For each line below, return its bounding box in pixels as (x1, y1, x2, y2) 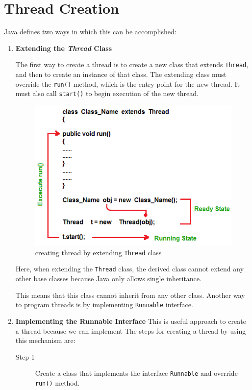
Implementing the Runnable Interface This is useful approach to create (15, 316, 246, 326)
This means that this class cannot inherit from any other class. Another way (15, 290, 245, 300)
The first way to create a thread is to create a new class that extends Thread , (15, 59, 249, 70)
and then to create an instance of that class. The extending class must (15, 69, 227, 79)
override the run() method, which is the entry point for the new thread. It (15, 78, 240, 89)
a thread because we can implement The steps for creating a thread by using (15, 325, 246, 336)
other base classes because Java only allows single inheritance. (15, 273, 202, 284)
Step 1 (15, 351, 35, 362)
